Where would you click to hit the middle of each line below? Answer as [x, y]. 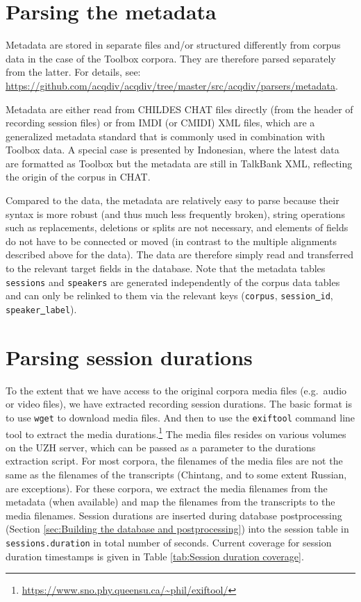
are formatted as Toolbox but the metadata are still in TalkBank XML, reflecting [179, 163]
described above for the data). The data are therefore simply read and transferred [180, 254]
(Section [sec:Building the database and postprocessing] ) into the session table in [177, 529]
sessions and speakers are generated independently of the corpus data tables [173, 282]
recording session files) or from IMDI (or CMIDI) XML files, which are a [160, 123]
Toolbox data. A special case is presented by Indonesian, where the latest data [173, 150]
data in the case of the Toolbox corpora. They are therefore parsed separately [171, 58]
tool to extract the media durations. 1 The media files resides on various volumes [176, 433]
